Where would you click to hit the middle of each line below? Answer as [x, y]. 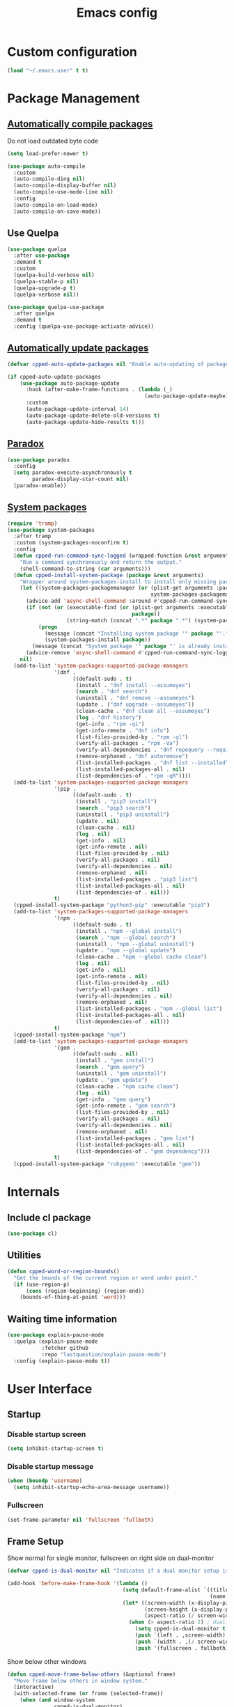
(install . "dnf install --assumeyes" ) [133, 685]
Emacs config [117, 13]
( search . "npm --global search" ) [126, 938]
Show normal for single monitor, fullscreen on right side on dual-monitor [111, 1558]
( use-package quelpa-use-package [56, 307]
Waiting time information [62, 1319]
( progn [48, 627]
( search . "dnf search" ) [112, 692]
